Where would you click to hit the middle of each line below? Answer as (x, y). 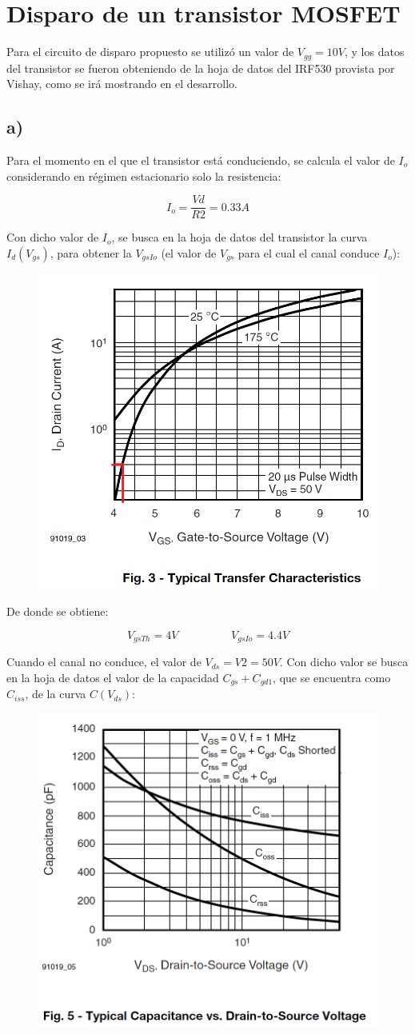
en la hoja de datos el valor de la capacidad (113, 677)
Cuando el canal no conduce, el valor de (104, 662)
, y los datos (375, 52)
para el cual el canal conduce (309, 252)
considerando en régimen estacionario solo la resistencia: (144, 176)
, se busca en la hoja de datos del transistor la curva (239, 237)
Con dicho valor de (53, 237)
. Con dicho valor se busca (344, 662)
